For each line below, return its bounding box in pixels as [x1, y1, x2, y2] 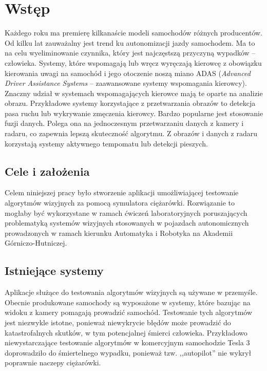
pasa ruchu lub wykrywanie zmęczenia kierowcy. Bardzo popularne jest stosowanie [5, 107, 263, 118]
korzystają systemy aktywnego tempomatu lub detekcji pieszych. [5, 138, 208, 149]
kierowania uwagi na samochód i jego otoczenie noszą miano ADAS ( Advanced [5, 67, 251, 78]
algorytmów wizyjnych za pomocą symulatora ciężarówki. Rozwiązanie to [5, 197, 235, 208]
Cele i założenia [5, 163, 90, 179]
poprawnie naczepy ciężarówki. [5, 357, 101, 368]
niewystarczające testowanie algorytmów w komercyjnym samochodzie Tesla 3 [5, 337, 250, 348]
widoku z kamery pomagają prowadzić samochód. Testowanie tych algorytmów [5, 307, 253, 318]
